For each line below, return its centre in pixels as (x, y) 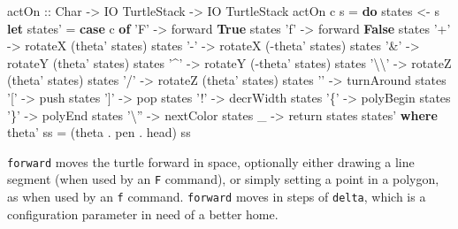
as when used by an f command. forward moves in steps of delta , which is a (217, 197)
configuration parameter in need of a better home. (143, 214)
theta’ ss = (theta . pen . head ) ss (99, 132)
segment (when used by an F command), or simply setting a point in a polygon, (223, 179)
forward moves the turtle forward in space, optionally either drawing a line (211, 161)
